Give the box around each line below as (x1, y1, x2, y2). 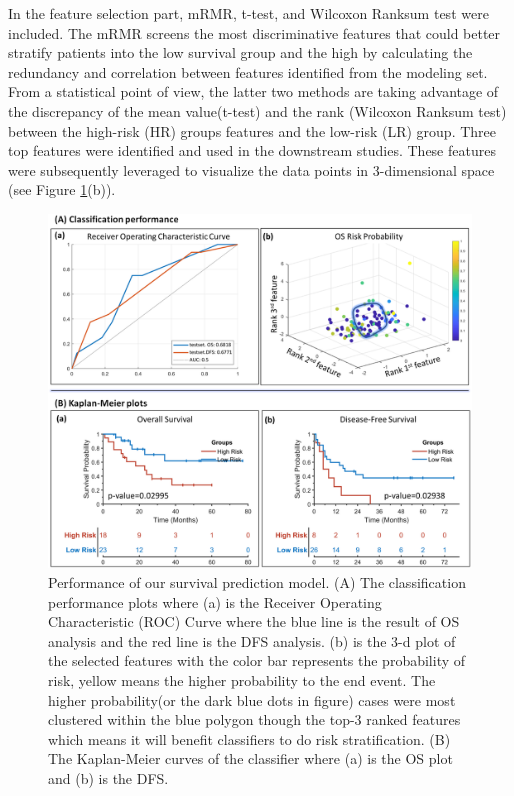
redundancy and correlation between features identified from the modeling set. (8, 61, 488, 82)
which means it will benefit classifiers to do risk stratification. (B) (48, 728, 451, 749)
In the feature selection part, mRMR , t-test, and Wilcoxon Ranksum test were (8, 3, 489, 23)
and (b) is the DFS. (48, 767, 169, 788)
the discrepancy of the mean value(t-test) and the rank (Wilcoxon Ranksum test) (8, 100, 507, 121)
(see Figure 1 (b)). (8, 179, 116, 200)
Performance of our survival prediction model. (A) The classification (48, 571, 466, 592)
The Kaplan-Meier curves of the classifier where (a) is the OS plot (48, 748, 453, 769)
